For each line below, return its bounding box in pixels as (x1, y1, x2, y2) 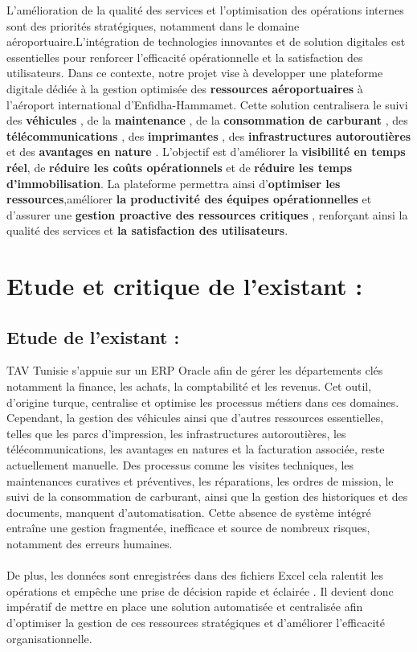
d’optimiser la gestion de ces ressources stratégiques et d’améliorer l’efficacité (6, 613, 385, 630)
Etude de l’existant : (6, 324, 180, 349)
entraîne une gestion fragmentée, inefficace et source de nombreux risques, (6, 519, 370, 536)
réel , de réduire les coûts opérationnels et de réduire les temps (6, 158, 352, 175)
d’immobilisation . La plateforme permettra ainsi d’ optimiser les (6, 174, 341, 191)
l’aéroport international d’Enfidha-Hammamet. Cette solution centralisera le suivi (6, 96, 408, 113)
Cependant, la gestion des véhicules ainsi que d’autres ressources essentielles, (6, 409, 384, 426)
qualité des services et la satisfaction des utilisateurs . (6, 222, 288, 239)
